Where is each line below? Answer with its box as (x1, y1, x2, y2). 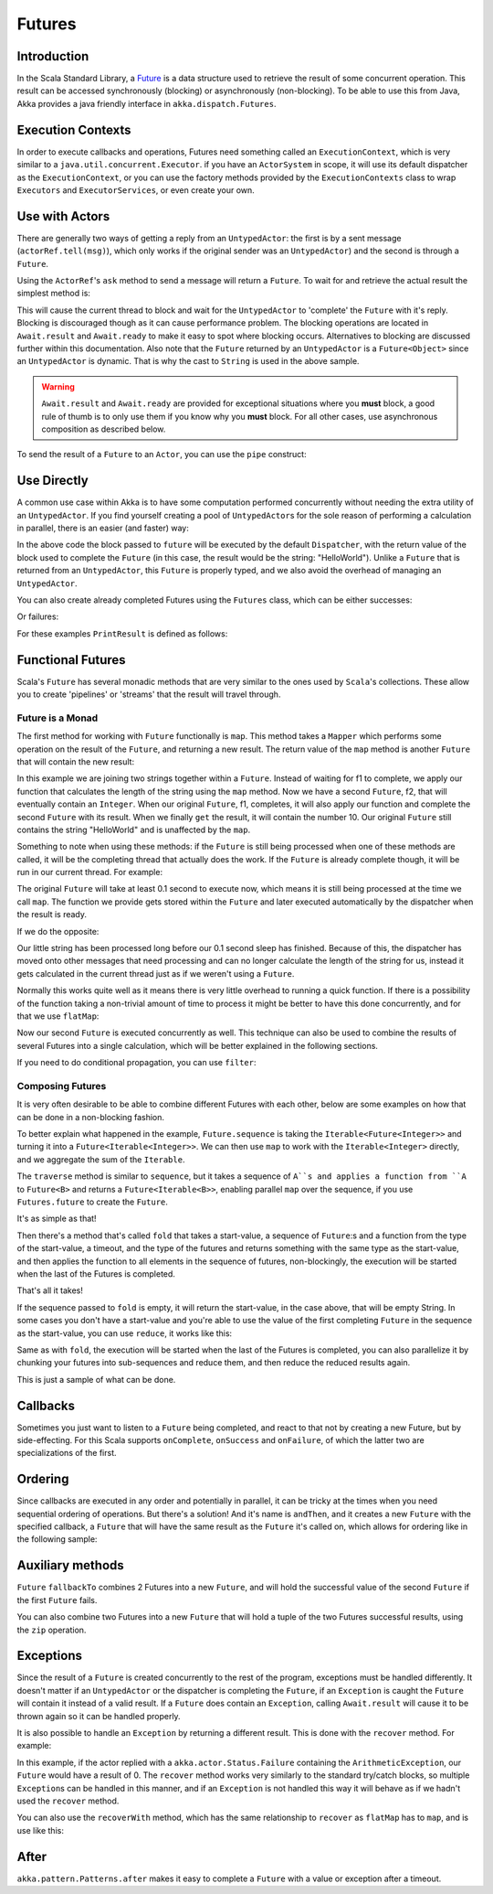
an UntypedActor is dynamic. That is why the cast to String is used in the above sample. (16, 356, 360, 367)
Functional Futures (16, 652, 127, 668)
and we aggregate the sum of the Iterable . (16, 1153, 185, 1165)
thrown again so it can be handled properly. (16, 1710, 182, 1721)
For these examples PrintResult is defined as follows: (16, 627, 228, 639)
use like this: (16, 1824, 64, 1835)
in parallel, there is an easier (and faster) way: (16, 522, 189, 533)
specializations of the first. (16, 1448, 118, 1459)
